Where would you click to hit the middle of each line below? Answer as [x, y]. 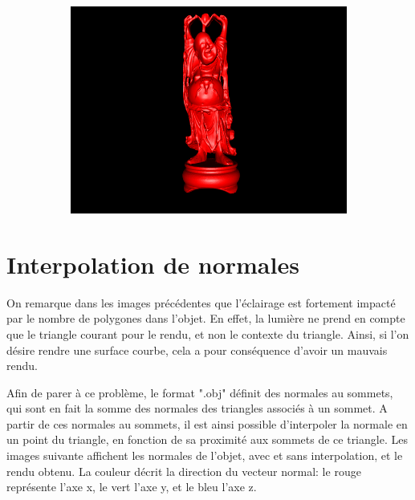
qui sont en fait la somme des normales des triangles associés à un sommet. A [197, 408]
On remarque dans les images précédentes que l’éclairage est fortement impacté [201, 302]
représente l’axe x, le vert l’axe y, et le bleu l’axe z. [132, 487]
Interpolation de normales [153, 264]
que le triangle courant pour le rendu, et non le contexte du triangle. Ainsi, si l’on [208, 333]
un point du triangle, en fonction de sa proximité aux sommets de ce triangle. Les [207, 439]
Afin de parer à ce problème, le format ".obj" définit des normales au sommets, [200, 392]
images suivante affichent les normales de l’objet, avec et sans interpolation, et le [205, 455]
